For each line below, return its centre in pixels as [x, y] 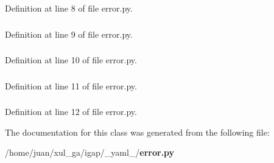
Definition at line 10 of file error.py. [71, 60]
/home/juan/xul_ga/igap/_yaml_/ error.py [90, 152]
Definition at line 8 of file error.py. [69, 8]
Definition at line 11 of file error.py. [71, 85]
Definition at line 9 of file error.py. [69, 34]
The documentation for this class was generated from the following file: [137, 132]
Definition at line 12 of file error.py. [71, 112]
